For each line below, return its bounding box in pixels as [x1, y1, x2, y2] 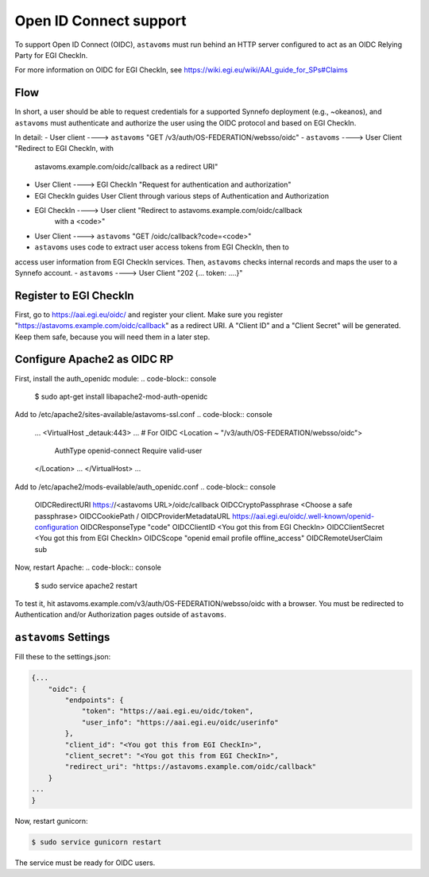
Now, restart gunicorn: [14, 816, 88, 825]
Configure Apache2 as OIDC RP [14, 353, 174, 366]
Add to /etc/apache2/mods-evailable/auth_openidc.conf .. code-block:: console [14, 481, 276, 492]
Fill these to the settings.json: [14, 652, 111, 662]
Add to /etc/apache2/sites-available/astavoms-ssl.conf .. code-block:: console [14, 410, 273, 419]
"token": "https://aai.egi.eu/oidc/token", [81, 707, 254, 716]
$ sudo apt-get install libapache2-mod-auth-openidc [34, 392, 208, 401]
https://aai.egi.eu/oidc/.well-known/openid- [231, 511, 375, 520]
